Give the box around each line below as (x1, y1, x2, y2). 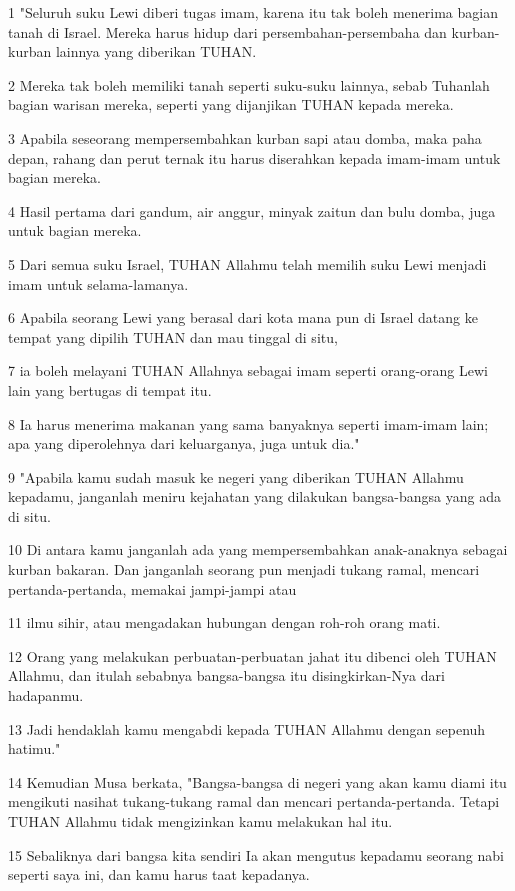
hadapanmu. (8, 685, 84, 706)
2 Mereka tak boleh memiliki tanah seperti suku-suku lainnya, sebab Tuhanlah (8, 74, 490, 95)
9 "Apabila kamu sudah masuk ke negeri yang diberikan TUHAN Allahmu (8, 466, 464, 487)
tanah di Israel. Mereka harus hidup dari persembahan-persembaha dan (8, 21, 447, 42)
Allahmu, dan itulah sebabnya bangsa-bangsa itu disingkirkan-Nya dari (8, 665, 445, 686)
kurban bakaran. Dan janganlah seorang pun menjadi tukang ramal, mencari (8, 559, 480, 580)
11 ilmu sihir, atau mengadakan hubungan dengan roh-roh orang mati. (8, 612, 441, 633)
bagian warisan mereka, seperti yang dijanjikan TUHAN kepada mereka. (8, 94, 454, 115)
